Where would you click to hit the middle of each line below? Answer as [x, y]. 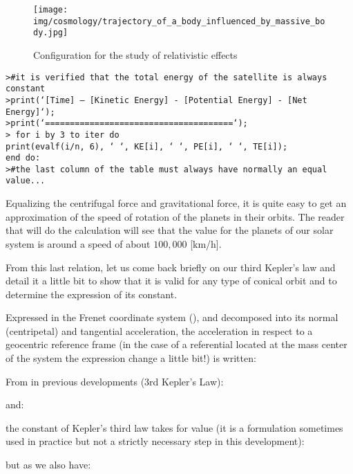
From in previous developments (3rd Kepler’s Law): [115, 381]
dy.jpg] [51, 33]
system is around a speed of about [78, 243]
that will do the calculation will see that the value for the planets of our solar [170, 230]
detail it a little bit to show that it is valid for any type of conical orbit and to [171, 281]
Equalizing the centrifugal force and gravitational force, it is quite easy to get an [176, 203]
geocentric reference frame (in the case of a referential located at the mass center [176, 344]
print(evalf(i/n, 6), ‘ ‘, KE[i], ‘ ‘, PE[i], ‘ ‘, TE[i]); [147, 146]
